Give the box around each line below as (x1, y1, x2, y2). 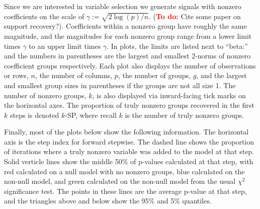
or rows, (4, 70, 29, 81)
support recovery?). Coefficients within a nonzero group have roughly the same (4, 21, 247, 31)
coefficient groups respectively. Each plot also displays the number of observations (4, 60, 256, 71)
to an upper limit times (29, 40, 101, 51)
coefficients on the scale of (4, 11, 84, 21)
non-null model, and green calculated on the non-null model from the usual (4, 176, 236, 186)
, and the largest (196, 70, 247, 81)
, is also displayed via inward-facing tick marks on (92, 90, 246, 100)
